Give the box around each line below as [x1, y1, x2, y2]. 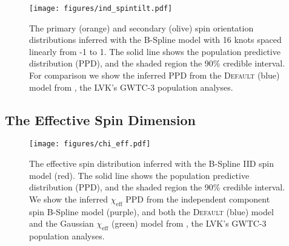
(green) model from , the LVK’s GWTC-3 [111, 217, 267, 230]
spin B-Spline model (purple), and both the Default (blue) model [29, 205, 274, 218]
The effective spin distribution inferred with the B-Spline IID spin [29, 157, 274, 170]
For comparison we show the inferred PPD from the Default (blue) [29, 69, 280, 82]
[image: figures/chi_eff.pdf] [29, 140, 151, 149]
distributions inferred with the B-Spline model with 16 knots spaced [29, 33, 282, 46]
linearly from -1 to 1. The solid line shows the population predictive [29, 45, 281, 57]
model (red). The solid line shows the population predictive [29, 169, 250, 181]
